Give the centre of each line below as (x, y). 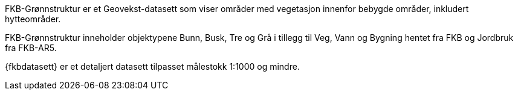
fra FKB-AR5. (31, 48)
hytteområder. (33, 19)
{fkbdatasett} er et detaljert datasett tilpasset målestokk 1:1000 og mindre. (152, 66)
